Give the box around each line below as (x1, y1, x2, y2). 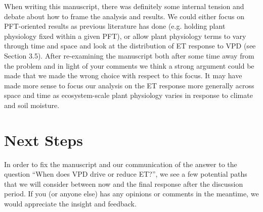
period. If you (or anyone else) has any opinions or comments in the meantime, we (4, 188, 259, 199)
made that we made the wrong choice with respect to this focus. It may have (4, 70, 242, 81)
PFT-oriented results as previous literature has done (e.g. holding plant (4, 21, 226, 31)
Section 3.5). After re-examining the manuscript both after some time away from (4, 50, 254, 61)
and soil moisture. (4, 99, 60, 110)
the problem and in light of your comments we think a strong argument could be (4, 60, 254, 71)
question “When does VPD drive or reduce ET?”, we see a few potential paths (4, 169, 247, 179)
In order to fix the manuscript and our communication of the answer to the (4, 158, 237, 169)
